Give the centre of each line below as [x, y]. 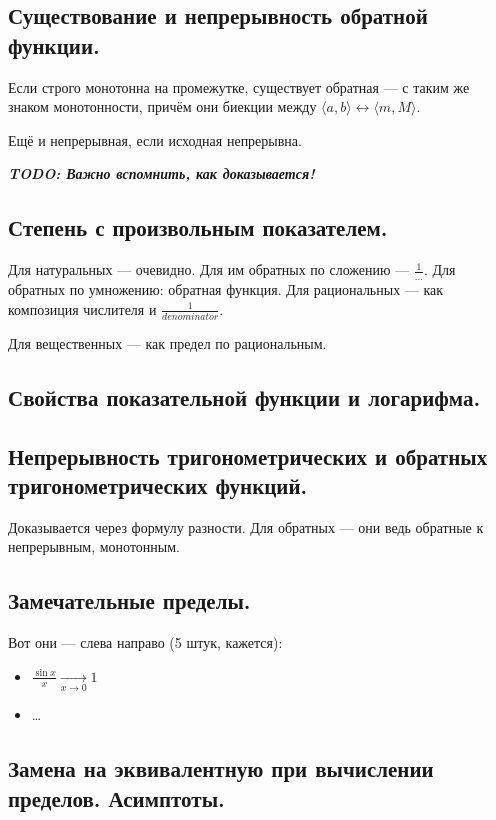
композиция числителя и [82, 308]
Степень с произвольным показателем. [198, 227]
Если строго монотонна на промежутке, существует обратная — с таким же [239, 86]
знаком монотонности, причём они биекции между [162, 106]
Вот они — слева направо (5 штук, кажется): [145, 642]
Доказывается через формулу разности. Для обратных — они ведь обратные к [246, 526]
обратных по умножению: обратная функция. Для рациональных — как [226, 289]
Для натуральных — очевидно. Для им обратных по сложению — [209, 269]
